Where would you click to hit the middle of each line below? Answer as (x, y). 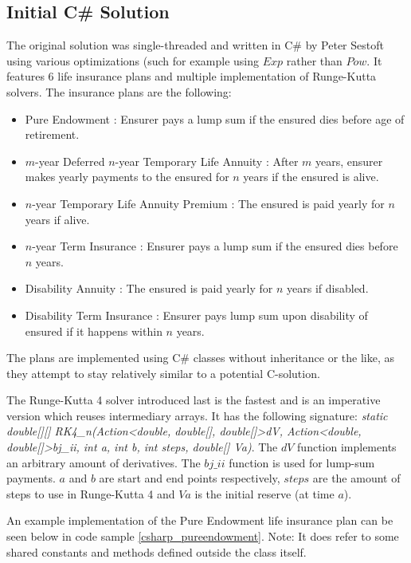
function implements (347, 447)
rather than (314, 60)
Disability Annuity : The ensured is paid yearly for (149, 288)
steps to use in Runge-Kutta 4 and (91, 493)
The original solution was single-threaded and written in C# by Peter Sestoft (195, 45)
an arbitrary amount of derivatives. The (104, 462)
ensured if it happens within (94, 331)
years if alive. (57, 219)
